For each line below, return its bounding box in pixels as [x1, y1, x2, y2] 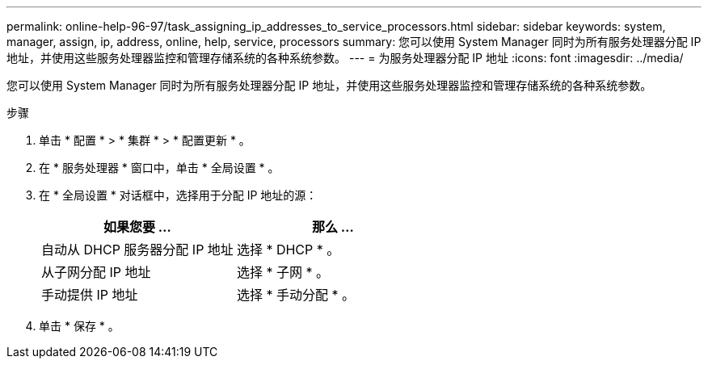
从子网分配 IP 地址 [41, 264, 151, 280]
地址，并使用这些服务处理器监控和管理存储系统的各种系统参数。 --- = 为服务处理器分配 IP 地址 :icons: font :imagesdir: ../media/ [6, 51, 684, 65]
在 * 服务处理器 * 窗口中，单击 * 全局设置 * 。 [39, 161, 280, 174]
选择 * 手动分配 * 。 [236, 287, 355, 303]
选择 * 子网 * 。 [236, 264, 329, 280]
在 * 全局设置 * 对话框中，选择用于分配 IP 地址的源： [39, 188, 318, 202]
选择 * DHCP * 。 [236, 241, 340, 258]
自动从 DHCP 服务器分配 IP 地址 [41, 241, 234, 258]
